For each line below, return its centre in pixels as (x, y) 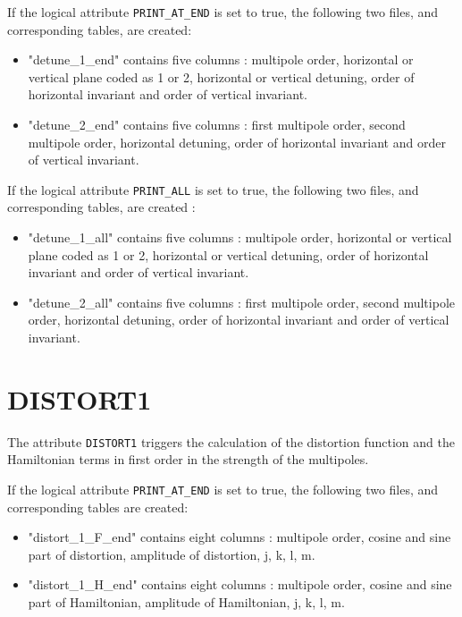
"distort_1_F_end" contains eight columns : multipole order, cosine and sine (239, 537)
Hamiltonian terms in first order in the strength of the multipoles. (188, 459)
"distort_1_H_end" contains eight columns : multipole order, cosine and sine (240, 584)
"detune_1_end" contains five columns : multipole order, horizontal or (221, 59)
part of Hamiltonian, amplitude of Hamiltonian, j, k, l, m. (186, 602)
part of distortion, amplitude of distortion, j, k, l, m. (172, 554)
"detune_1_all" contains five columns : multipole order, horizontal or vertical (240, 237)
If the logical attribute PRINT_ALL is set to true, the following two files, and (213, 189)
